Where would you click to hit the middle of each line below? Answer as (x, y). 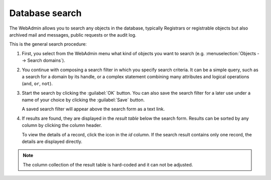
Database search (45, 13)
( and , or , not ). (37, 84)
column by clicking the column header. (62, 125)
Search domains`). (46, 61)
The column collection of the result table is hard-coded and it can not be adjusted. (108, 164)
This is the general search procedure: (48, 44)
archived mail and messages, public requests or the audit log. (73, 35)
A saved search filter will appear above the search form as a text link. (93, 109)
